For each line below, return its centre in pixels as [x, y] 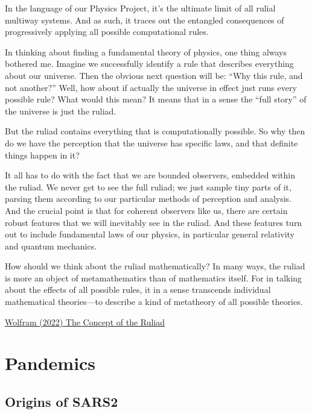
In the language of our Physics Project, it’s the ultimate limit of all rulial [140, 8]
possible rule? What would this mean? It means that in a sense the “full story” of [156, 99]
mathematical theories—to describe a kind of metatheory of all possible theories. [154, 302]
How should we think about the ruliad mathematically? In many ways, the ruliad [155, 266]
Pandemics [50, 363]
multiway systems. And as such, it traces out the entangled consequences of [145, 20]
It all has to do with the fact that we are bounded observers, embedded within [150, 175]
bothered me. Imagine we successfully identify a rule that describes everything [149, 64]
